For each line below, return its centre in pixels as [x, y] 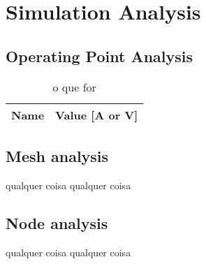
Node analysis [57, 222]
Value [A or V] [97, 115]
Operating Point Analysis [100, 56]
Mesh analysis [57, 155]
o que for [74, 87]
